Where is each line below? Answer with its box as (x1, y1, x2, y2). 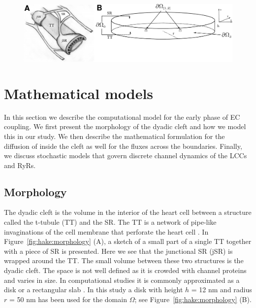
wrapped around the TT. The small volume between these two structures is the (4, 255, 244, 266)
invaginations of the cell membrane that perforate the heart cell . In (4, 226, 209, 237)
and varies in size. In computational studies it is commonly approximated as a (4, 274, 240, 285)
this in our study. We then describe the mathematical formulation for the (4, 131, 225, 141)
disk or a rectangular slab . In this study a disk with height (4, 284, 183, 295)
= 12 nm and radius (191, 284, 252, 295)
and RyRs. (4, 160, 36, 170)
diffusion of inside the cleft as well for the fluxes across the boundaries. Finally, (4, 140, 242, 151)
